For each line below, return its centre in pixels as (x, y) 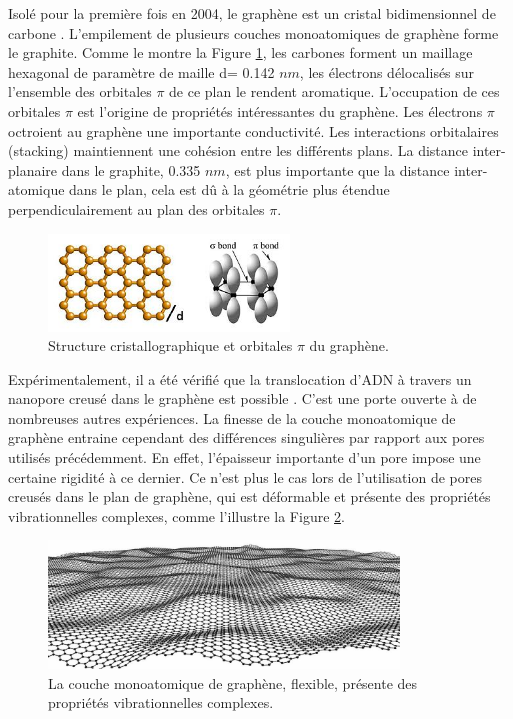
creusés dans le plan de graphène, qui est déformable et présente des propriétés (249, 496)
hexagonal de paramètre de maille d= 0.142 (141, 71)
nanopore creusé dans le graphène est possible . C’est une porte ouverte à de (242, 398)
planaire (33, 169)
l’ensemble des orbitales (80, 91)
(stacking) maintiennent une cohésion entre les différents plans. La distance (238, 150)
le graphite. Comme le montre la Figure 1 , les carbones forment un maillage (240, 52)
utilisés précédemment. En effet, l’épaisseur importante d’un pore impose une (244, 457)
